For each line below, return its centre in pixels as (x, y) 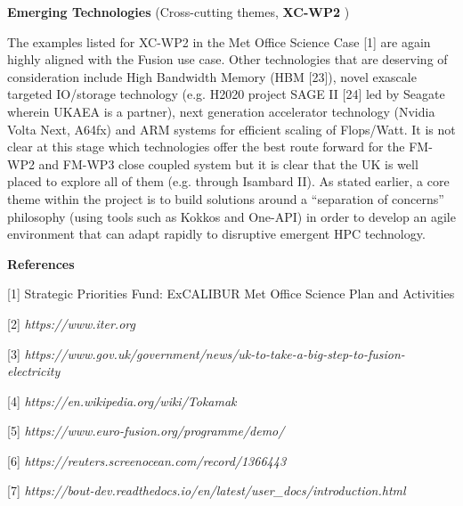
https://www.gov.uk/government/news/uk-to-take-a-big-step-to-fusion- (215, 353)
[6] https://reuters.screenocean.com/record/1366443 (147, 460)
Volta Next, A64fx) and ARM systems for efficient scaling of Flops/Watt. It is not (231, 129)
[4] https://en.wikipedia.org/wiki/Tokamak (122, 400)
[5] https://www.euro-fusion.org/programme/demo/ (146, 431)
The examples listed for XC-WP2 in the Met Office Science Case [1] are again (219, 41)
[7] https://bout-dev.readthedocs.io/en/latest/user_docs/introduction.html (207, 490)
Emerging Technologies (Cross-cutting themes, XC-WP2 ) (179, 12)
